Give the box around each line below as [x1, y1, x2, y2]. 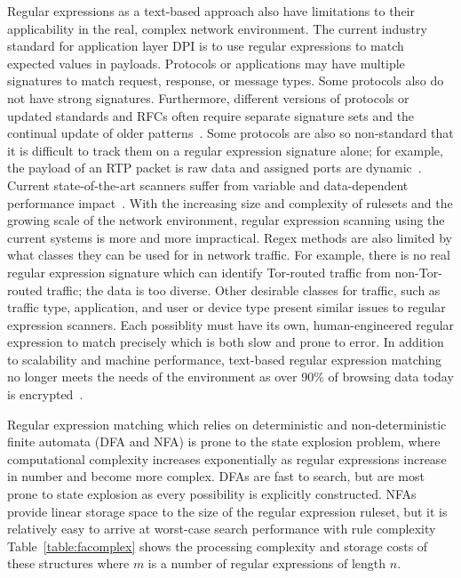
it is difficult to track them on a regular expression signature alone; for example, [7, 140, 443, 159]
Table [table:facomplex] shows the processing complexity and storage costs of [7, 536, 428, 555]
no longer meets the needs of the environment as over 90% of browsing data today [7, 367, 454, 386]
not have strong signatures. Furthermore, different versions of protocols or [7, 88, 409, 107]
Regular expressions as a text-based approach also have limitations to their [7, 2, 415, 20]
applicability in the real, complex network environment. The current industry [7, 19, 427, 37]
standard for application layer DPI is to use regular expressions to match [7, 36, 404, 55]
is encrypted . [7, 385, 83, 404]
